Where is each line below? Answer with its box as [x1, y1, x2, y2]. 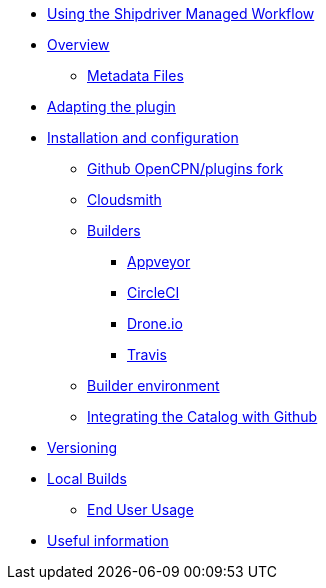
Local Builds [47, 470, 127, 487]
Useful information [47, 532, 169, 549]
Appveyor [127, 253, 191, 270]
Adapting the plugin [47, 98, 176, 115]
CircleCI [127, 284, 180, 301]
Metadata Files [87, 67, 184, 84]
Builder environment [87, 377, 220, 394]
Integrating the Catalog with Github [87, 408, 318, 425]
